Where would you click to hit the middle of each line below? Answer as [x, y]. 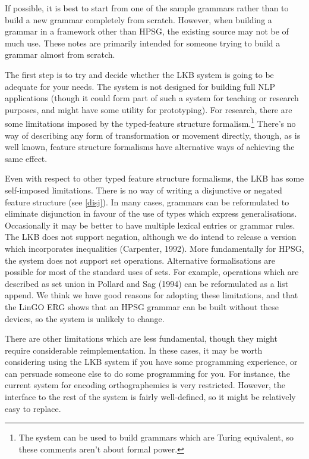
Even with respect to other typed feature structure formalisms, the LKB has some [154, 178]
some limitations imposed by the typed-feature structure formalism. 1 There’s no [150, 122]
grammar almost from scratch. [60, 54]
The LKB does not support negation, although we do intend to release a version [151, 237]
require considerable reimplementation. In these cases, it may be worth [134, 350]
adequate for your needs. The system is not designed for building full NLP [140, 86]
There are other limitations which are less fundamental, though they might [141, 338]
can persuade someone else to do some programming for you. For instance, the [147, 373]
